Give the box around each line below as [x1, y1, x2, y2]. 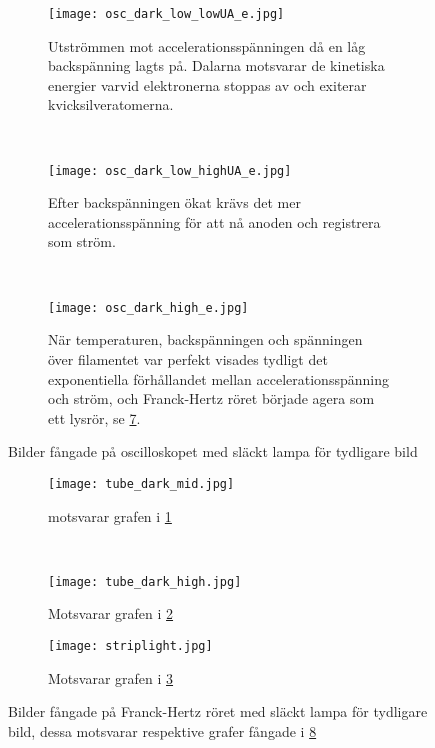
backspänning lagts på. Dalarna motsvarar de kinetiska [48, 55, 385, 76]
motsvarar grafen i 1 [48, 505, 172, 526]
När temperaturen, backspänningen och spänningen [48, 329, 363, 350]
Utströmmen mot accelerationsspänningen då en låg [48, 35, 366, 56]
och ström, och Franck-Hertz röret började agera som [48, 388, 375, 409]
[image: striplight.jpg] [48, 638, 213, 653]
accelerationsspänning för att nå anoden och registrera [48, 211, 381, 232]
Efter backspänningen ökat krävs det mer [48, 192, 301, 213]
